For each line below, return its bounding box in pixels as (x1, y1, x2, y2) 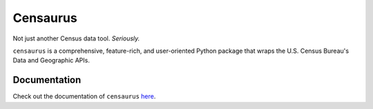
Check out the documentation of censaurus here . (12, 93, 156, 101)
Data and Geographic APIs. (12, 56, 90, 64)
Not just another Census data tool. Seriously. (12, 34, 140, 43)
